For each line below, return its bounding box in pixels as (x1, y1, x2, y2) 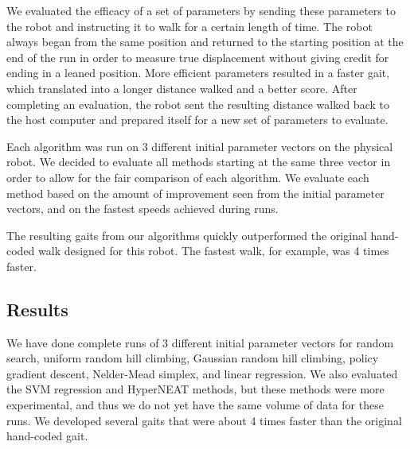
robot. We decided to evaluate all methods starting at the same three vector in (6, 153, 391, 170)
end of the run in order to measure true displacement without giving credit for (6, 48, 389, 65)
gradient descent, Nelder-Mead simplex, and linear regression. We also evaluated (6, 365, 398, 381)
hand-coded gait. (6, 428, 88, 444)
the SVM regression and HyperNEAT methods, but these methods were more (6, 381, 385, 397)
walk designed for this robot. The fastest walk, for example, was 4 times (38, 242, 389, 259)
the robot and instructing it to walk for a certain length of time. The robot (6, 17, 373, 34)
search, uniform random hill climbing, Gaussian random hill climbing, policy (6, 350, 379, 366)
